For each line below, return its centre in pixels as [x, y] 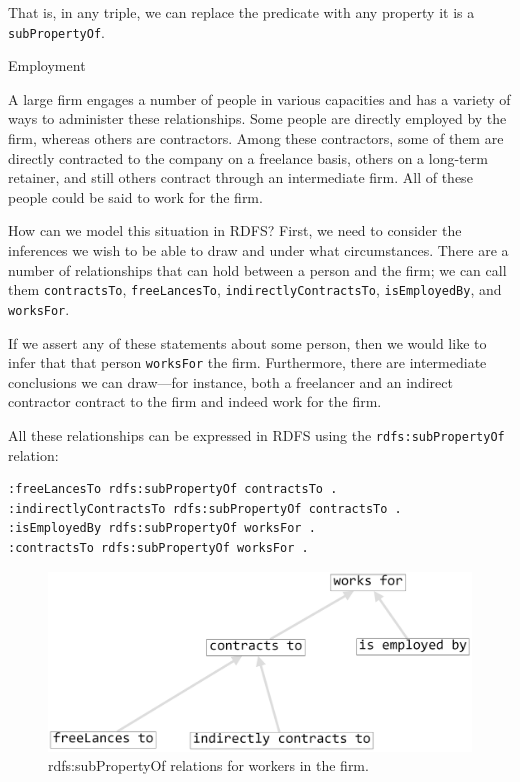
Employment [47, 65]
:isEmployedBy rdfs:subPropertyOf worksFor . [162, 528]
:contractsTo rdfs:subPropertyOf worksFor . [158, 547]
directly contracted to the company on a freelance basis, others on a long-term [248, 157]
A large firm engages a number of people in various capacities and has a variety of [259, 98]
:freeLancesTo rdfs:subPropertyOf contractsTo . [173, 489]
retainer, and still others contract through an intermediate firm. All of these [240, 177]
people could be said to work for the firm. [135, 196]
